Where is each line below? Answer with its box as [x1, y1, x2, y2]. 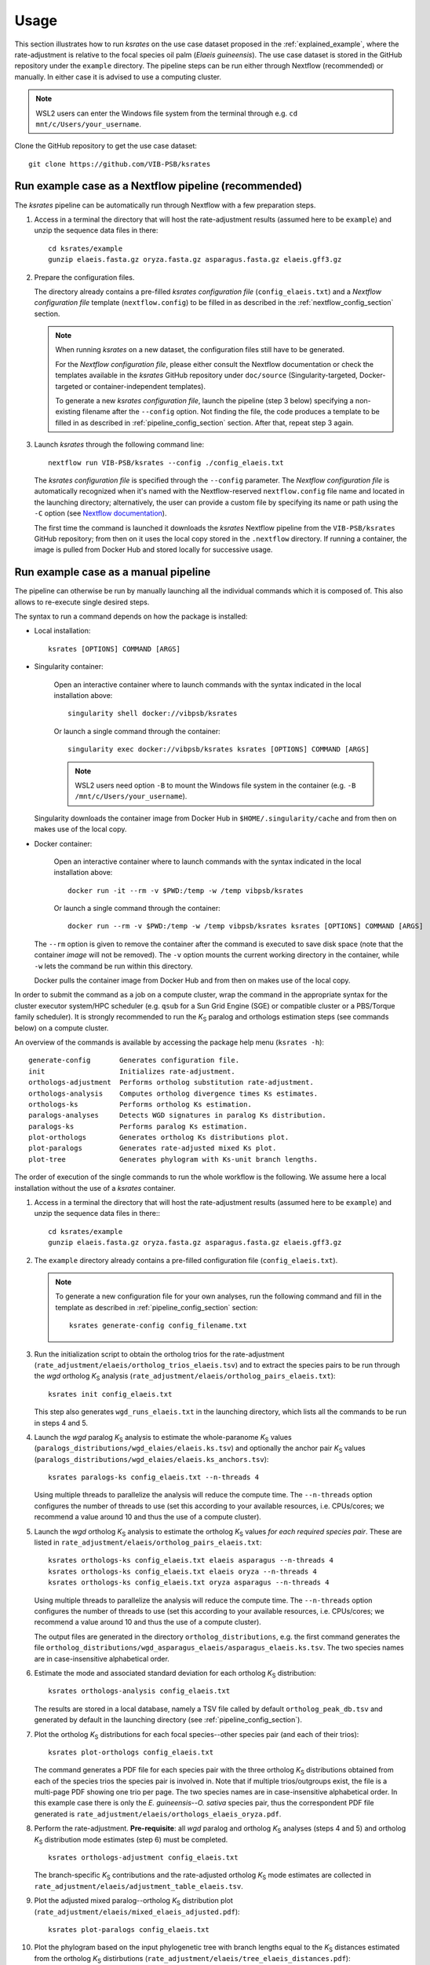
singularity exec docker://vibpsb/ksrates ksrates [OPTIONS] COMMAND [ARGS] [67, 745, 370, 754]
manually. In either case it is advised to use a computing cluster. [14, 72, 221, 82]
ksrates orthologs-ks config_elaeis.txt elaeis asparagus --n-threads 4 [48, 1556, 333, 1565]
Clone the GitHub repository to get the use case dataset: [14, 141, 198, 151]
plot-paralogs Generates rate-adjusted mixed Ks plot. [28, 1144, 277, 1153]
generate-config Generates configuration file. [28, 1056, 239, 1065]
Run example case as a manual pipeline [14, 566, 211, 579]
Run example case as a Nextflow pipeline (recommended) [14, 179, 302, 193]
